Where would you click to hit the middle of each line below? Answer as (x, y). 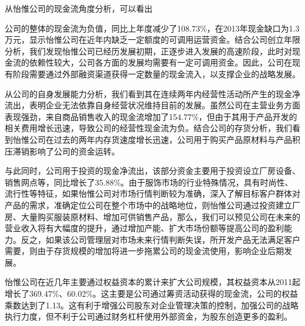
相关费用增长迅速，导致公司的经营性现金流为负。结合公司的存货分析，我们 (148, 128)
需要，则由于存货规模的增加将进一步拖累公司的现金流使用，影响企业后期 (144, 251)
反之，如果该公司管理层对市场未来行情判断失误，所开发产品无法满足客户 (160, 239)
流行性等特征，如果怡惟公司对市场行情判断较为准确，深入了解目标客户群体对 (152, 193)
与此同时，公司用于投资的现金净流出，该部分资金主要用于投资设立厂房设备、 (152, 171)
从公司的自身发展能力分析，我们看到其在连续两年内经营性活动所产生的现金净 (152, 93)
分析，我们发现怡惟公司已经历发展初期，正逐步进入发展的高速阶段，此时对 (148, 51)
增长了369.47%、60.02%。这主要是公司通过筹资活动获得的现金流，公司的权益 (152, 294)
